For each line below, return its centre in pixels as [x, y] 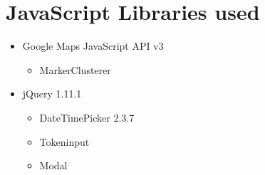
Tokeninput [64, 141]
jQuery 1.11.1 [52, 94]
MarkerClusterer [75, 69]
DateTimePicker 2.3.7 [87, 117]
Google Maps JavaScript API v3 [93, 46]
